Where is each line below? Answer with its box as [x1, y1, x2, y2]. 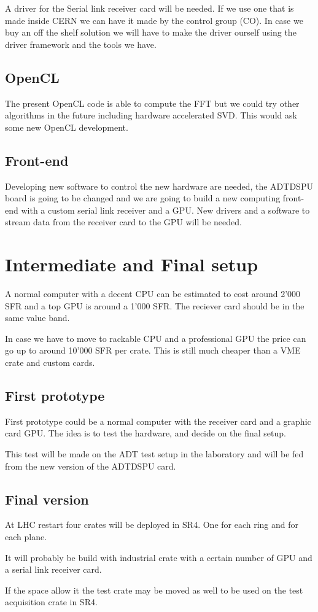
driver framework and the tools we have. [5, 37, 157, 50]
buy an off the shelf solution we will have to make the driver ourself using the [5, 26, 297, 39]
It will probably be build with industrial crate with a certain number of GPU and [5, 551, 312, 564]
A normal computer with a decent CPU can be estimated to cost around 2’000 [5, 287, 301, 300]
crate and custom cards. [5, 356, 95, 369]
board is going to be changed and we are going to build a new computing [5, 192, 281, 204]
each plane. [5, 530, 47, 543]
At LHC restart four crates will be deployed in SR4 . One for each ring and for [5, 518, 299, 531]
